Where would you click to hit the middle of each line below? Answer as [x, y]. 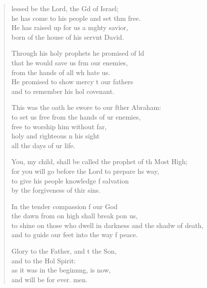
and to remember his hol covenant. [63, 91]
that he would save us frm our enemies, [70, 62]
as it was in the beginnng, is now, [61, 270]
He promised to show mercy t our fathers [72, 82]
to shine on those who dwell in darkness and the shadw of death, [107, 225]
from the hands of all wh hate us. [61, 72]
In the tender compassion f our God [65, 206]
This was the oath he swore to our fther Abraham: [86, 107]
